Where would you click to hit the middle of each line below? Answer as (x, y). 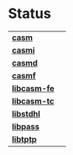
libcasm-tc (33, 101)
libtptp (24, 139)
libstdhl (26, 114)
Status (30, 14)
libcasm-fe (33, 88)
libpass (26, 126)
